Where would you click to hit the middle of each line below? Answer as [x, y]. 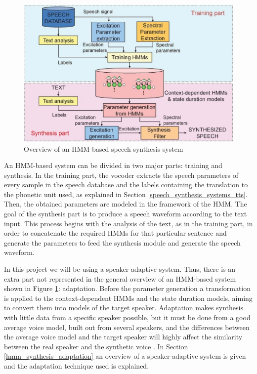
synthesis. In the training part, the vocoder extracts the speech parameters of [121, 175]
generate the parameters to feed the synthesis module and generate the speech [122, 242]
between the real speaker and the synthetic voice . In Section [96, 346]
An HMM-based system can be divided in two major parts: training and [113, 165]
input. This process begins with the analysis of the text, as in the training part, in [128, 223]
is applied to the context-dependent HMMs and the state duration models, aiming [128, 298]
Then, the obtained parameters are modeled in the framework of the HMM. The [126, 204]
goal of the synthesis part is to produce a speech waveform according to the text [126, 214]
